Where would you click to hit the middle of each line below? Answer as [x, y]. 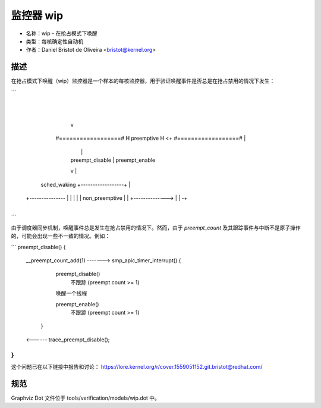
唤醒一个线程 [71, 293]
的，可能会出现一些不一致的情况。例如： [60, 236]
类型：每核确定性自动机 [54, 41]
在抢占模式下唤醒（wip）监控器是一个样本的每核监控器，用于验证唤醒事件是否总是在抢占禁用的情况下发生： [143, 81]
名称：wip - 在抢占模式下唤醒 [62, 33]
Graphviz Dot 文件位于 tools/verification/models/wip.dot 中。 [86, 398]
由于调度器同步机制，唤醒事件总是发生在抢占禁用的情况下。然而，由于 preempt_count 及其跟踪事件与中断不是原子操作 [156, 227]
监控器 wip [37, 15]
